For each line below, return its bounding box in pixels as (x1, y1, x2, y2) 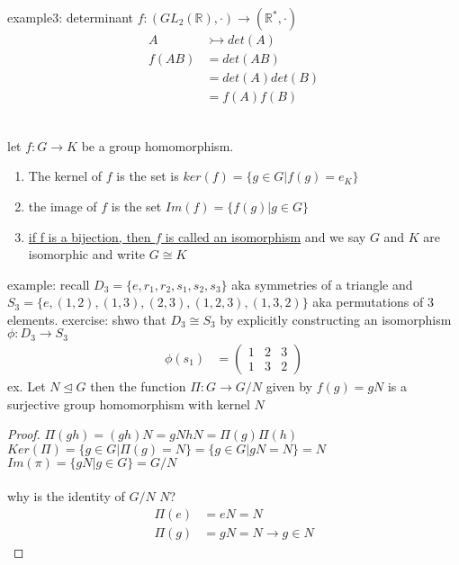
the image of (28, 196, 97, 215)
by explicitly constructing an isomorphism (220, 309, 452, 328)
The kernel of (28, 166, 103, 185)
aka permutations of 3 (312, 292, 434, 311)
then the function (90, 376, 186, 395)
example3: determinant (7, 8, 134, 26)
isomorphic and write (28, 245, 146, 264)
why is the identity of (7, 487, 125, 506)
